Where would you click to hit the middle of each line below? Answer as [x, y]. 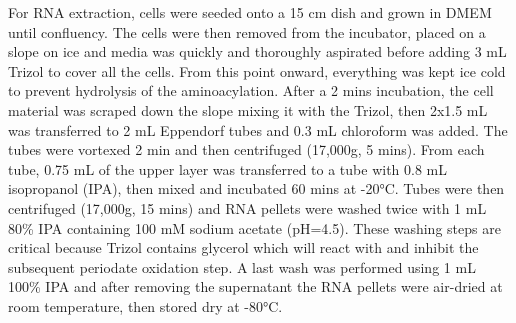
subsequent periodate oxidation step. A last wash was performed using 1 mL [242, 266]
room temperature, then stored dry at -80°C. [145, 305]
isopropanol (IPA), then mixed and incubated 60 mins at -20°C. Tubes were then [256, 188]
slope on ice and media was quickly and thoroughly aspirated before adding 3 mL [257, 51]
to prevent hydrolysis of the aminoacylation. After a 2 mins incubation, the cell [251, 90]
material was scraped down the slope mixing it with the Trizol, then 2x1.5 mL [248, 109]
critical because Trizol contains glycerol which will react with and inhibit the [243, 247]
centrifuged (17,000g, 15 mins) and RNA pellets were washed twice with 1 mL [247, 207]
